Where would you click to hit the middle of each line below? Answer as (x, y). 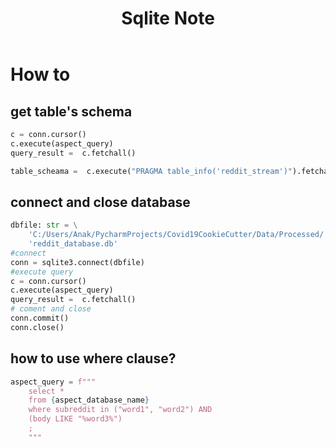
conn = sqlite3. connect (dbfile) (77, 262)
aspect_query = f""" (53, 382)
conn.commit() (40, 318)
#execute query (42, 272)
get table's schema (71, 111)
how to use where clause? (93, 358)
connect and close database (100, 202)
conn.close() (37, 327)
